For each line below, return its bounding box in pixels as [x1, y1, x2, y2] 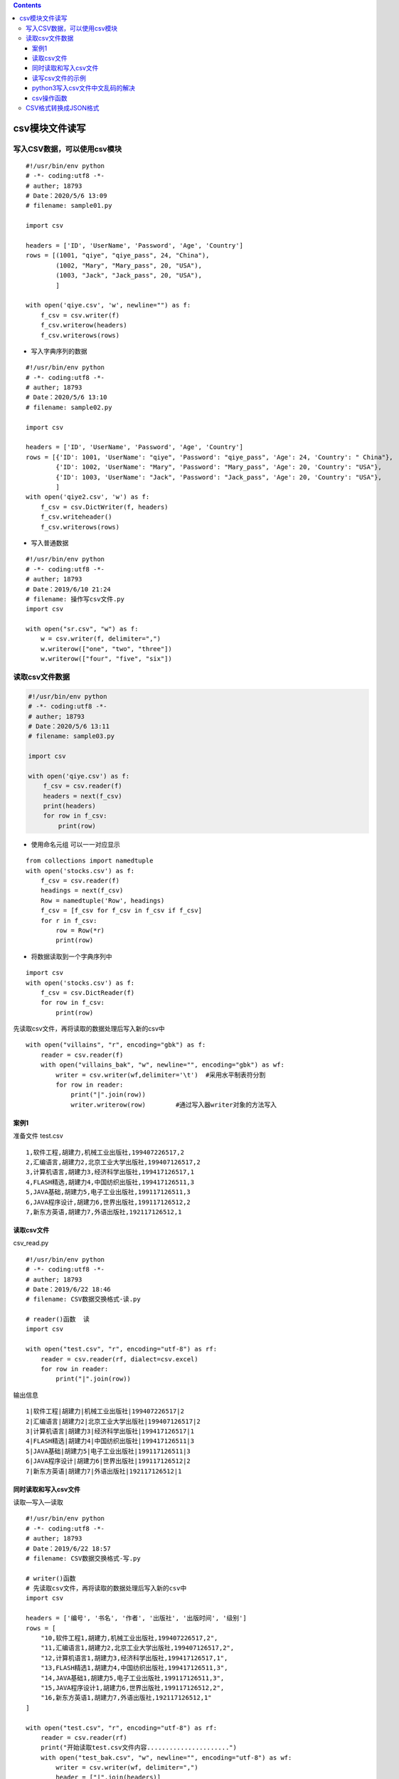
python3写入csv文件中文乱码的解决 [32, 84, 135, 93]
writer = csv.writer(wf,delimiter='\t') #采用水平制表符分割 [55, 1071, 266, 1079]
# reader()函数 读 [26, 1315, 90, 1324]
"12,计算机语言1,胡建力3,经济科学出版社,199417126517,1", [40, 1654, 228, 1662]
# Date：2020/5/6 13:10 [26, 394, 107, 401]
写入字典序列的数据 [31, 347, 87, 355]
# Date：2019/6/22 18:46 [26, 1285, 112, 1293]
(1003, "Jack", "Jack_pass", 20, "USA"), [55, 271, 203, 280]
